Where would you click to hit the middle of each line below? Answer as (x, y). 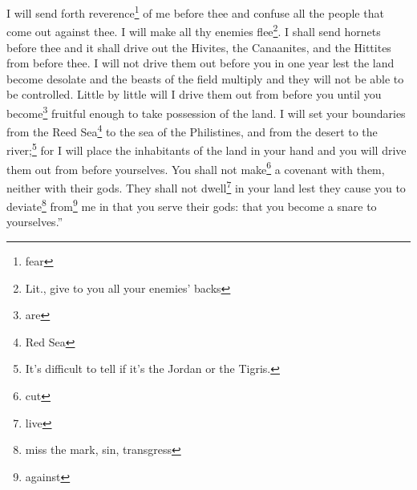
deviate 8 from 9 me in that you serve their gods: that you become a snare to (192, 205)
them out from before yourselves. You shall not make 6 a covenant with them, (196, 168)
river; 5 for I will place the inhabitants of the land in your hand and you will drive (206, 149)
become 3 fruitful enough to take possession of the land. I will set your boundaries (206, 111)
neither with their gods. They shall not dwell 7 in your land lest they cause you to (206, 186)
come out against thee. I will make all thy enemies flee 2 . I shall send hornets (194, 30)
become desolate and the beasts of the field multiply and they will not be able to (205, 78)
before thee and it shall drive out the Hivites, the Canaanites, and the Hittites (199, 47)
